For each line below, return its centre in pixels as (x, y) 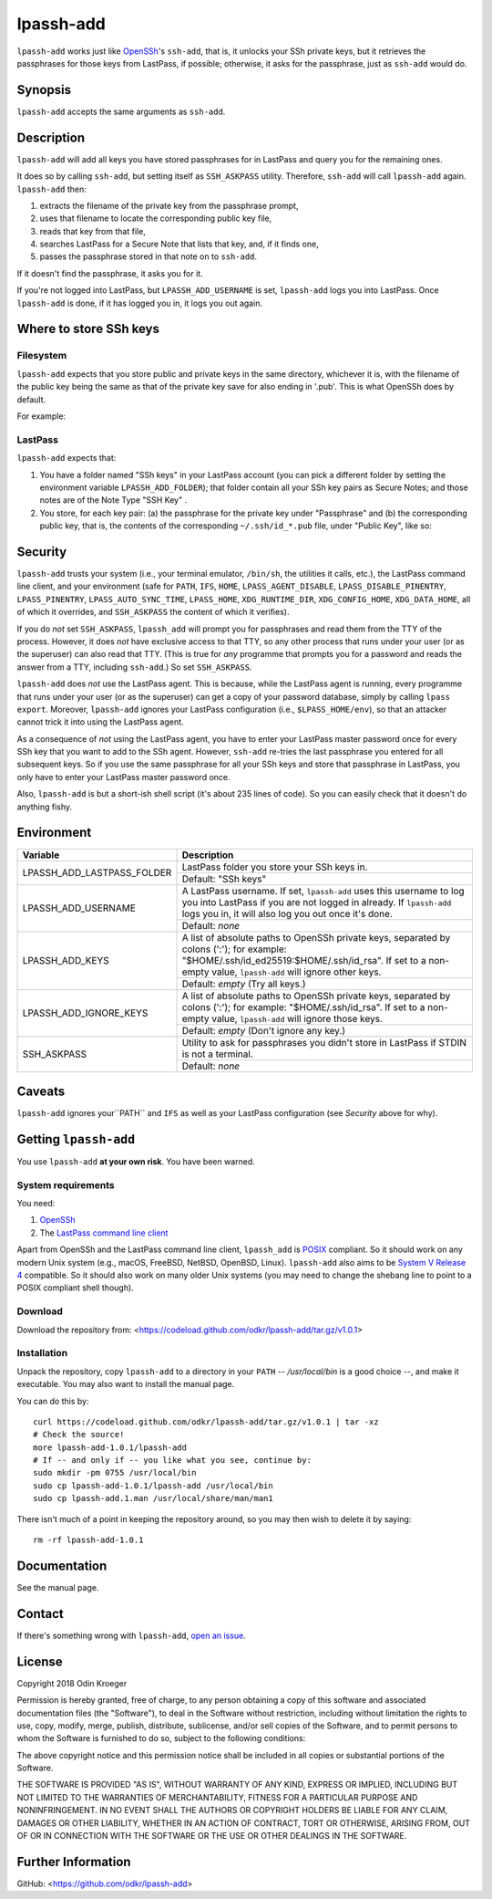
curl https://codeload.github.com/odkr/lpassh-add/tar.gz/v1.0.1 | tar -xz (206, 1422)
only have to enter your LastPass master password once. (124, 777)
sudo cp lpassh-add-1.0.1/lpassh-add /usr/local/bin (153, 1486)
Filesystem (42, 356)
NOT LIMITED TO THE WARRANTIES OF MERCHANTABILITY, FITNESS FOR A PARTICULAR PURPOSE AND (217, 1797)
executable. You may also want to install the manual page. (126, 1384)
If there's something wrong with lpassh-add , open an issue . (131, 1635)
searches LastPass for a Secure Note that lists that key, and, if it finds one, (179, 244)
